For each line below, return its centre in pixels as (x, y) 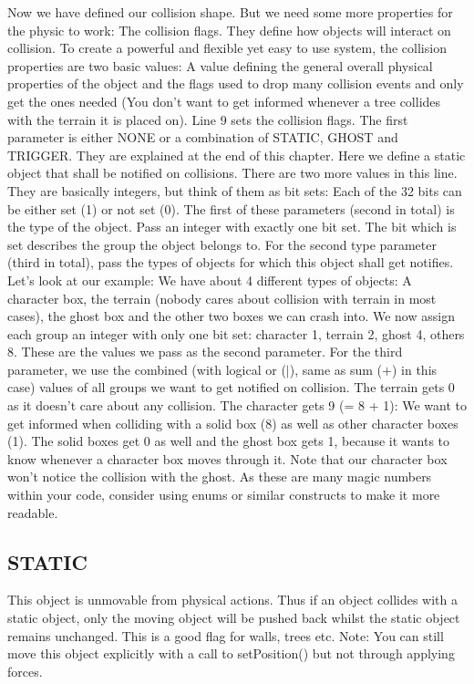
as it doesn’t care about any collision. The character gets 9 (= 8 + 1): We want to (237, 405)
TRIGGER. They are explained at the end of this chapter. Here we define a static (237, 155)
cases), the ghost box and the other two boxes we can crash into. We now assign (231, 316)
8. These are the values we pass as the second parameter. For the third (205, 352)
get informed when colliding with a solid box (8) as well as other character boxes (233, 423)
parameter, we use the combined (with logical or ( (147, 369)
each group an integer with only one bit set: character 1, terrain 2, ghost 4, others (236, 333)
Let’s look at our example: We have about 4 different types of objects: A (210, 280)
